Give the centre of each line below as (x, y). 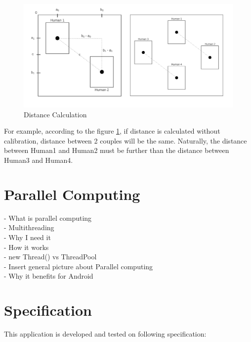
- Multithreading (29, 227)
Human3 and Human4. (39, 160)
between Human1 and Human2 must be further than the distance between (117, 150)
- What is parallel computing (48, 218)
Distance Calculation (55, 114)
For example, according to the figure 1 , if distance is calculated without (112, 131)
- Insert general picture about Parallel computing (79, 266)
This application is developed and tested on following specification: (105, 334)
